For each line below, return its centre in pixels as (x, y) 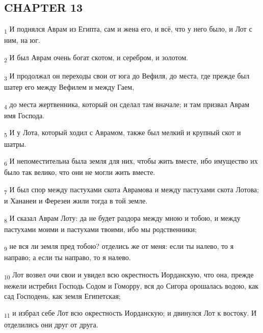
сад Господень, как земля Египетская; (62, 296)
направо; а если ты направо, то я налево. (68, 257)
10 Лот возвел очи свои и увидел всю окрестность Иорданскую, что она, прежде (129, 275)
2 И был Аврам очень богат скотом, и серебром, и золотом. (96, 58)
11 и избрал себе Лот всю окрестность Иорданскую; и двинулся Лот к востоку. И (130, 314)
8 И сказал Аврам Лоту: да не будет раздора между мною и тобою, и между (122, 218)
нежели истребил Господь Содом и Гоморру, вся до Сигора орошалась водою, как (131, 286)
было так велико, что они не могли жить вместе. (80, 172)
